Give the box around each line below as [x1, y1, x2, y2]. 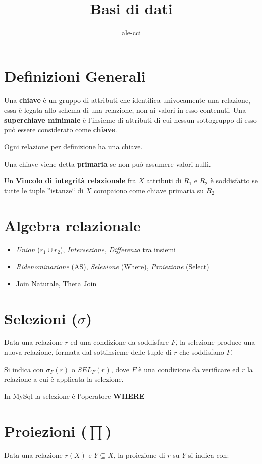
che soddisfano [179, 347, 224, 357]
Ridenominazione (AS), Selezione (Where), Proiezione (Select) [16, 261, 209, 272]
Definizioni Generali [4, 65, 146, 86]
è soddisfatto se [210, 175, 258, 186]
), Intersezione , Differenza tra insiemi [60, 244, 176, 254]
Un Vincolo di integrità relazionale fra [4, 175, 136, 186]
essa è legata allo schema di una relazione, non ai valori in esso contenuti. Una [4, 105, 246, 115]
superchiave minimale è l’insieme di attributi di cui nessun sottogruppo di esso [4, 114, 257, 125]
